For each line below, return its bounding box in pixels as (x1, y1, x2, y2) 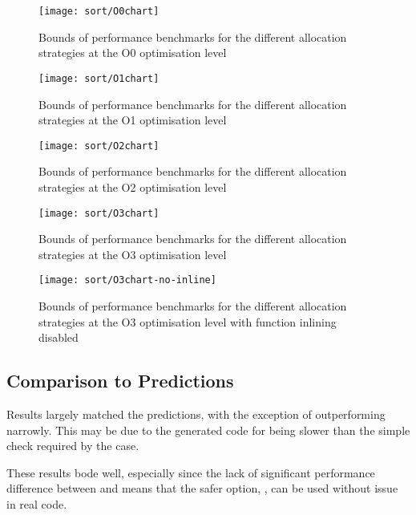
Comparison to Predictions (6, 368, 234, 393)
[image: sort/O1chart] (38, 72, 160, 84)
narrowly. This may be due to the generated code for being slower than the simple (6, 421, 410, 438)
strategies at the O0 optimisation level (38, 44, 227, 61)
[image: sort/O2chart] (38, 140, 160, 152)
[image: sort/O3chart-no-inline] (38, 274, 216, 286)
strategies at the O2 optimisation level (38, 178, 227, 195)
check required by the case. (6, 437, 139, 454)
